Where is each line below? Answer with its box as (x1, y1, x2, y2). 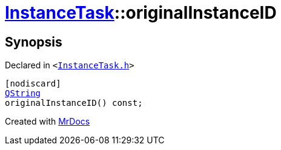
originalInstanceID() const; (5, 98, 143, 108)
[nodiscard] (5, 79, 61, 89)
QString (5, 88, 41, 99)
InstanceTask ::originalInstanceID (5, 2, 277, 23)
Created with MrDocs (5, 116, 90, 127)
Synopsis (5, 34, 62, 50)
